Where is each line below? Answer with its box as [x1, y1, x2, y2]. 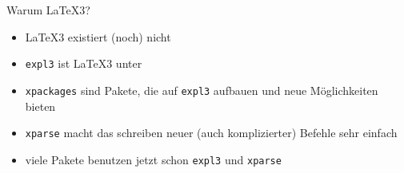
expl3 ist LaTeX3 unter [25, 55, 142, 72]
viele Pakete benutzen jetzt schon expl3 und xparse [25, 151, 282, 167]
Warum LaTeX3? [6, 2, 90, 18]
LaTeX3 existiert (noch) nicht [25, 28, 171, 45]
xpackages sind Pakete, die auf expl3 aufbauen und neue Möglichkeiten [25, 81, 378, 98]
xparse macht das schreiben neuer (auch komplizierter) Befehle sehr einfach [25, 124, 398, 141]
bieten [25, 97, 56, 114]
